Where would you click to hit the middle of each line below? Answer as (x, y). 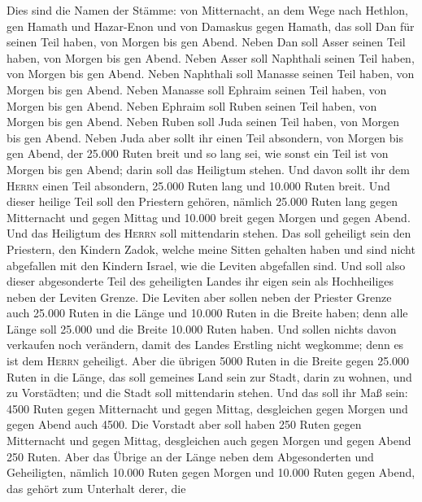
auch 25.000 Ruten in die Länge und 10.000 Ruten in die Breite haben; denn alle (207, 313)
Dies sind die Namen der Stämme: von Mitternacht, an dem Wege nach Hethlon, (207, 10)
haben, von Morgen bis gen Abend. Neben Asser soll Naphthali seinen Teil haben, (211, 57)
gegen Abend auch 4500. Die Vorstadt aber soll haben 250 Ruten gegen (184, 424)
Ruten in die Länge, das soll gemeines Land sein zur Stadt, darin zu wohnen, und (209, 376)
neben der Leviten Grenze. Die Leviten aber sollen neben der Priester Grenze (199, 297)
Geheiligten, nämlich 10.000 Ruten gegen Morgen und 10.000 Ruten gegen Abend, (211, 472)
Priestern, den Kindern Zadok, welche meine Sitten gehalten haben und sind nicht (211, 249)
